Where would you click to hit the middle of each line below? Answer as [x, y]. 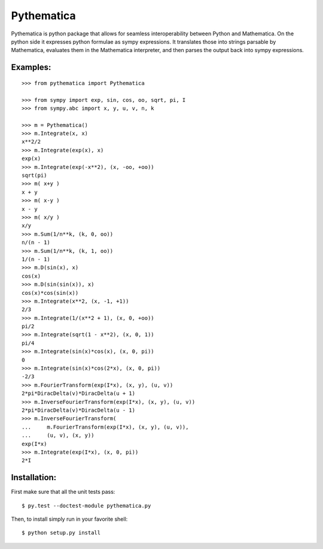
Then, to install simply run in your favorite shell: [69, 519]
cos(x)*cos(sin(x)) [50, 293]
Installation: [34, 477]
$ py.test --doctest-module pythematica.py [86, 506]
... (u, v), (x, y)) [58, 435]
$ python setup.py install [61, 533]
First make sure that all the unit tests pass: [63, 492]
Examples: [31, 67]
